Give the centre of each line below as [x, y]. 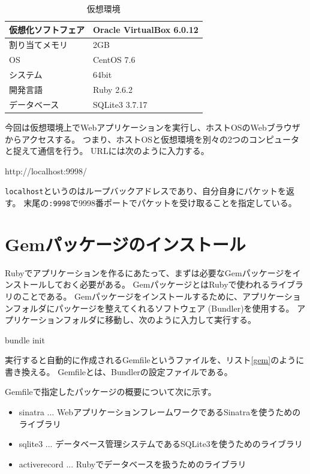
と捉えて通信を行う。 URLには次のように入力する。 [107, 151]
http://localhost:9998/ [46, 170]
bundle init [25, 339]
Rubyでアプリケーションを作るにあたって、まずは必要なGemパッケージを [149, 272]
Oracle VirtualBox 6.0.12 [146, 29]
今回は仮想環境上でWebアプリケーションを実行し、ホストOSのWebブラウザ [153, 127]
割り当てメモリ [38, 45]
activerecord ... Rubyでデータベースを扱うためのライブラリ [133, 464]
